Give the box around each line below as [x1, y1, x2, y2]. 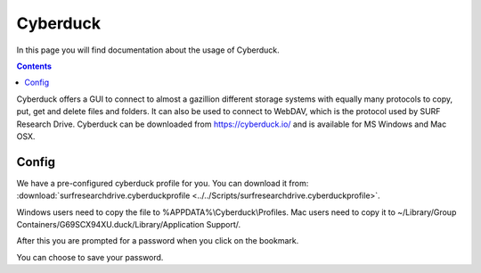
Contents [16, 61, 53, 71]
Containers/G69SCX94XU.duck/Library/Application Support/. [16, 219, 241, 229]
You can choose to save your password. [16, 252, 164, 262]
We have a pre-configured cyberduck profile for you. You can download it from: [16, 178, 309, 188]
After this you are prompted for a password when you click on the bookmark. [16, 236, 299, 246]
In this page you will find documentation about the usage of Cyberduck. [16, 45, 280, 55]
